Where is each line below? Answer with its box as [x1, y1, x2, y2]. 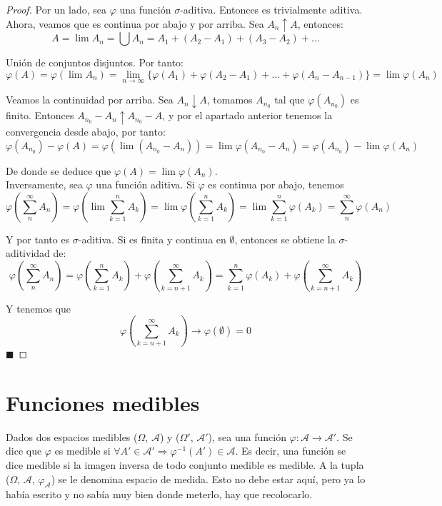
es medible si [54, 443, 111, 458]
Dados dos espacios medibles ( [6, 429, 138, 444]
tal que [274, 92, 305, 107]
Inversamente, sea [6, 177, 83, 192]
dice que [6, 443, 42, 458]
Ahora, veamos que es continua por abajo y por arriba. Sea [6, 16, 264, 31]
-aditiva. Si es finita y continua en [78, 231, 226, 246]
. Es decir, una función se [235, 443, 346, 458]
